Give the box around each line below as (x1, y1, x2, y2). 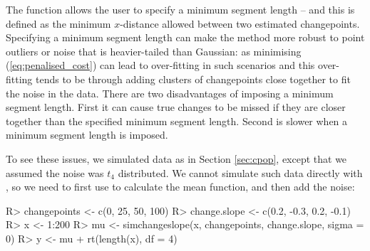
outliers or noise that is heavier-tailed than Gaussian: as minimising (6, 43, 302, 58)
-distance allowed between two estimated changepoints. (120, 16, 360, 31)
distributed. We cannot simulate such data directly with (118, 165, 363, 180)
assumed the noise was (6, 165, 104, 180)
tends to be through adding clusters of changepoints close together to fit (36, 71, 351, 86)
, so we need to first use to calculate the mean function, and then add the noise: (6, 179, 355, 194)
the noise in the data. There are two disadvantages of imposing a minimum (6, 85, 334, 100)
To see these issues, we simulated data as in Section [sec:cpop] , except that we (6, 151, 347, 166)
